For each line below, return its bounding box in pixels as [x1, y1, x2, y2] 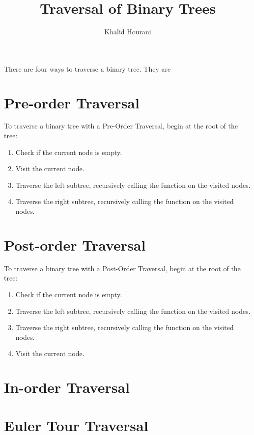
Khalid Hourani [104, 26, 151, 37]
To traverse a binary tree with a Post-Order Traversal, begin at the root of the [4, 263, 241, 273]
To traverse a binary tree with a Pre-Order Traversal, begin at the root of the [4, 121, 238, 131]
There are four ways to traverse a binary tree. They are [4, 63, 171, 74]
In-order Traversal [4, 377, 130, 397]
